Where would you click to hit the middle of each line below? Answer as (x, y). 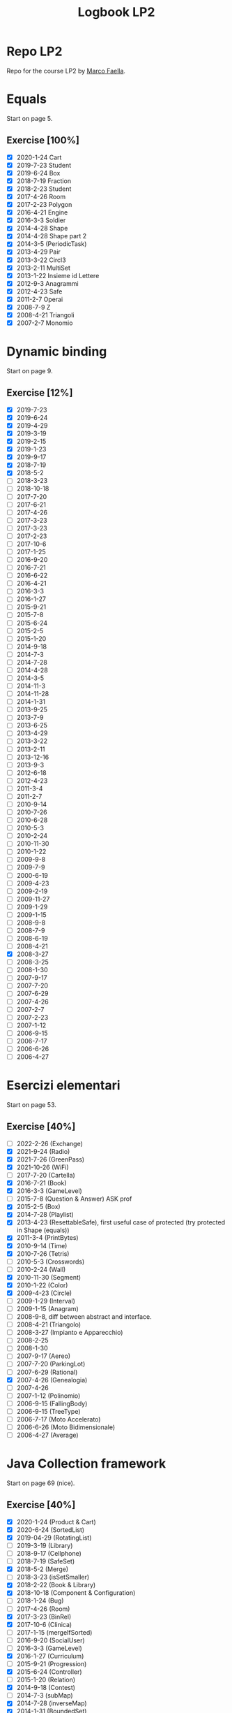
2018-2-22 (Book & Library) (56, 1585)
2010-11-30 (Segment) (49, 1277)
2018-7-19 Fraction (44, 181)
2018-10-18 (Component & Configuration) (76, 1593)
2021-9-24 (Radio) (43, 1151)
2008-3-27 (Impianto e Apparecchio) (70, 1333)
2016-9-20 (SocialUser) (51, 1640)
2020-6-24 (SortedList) (51, 1530)
